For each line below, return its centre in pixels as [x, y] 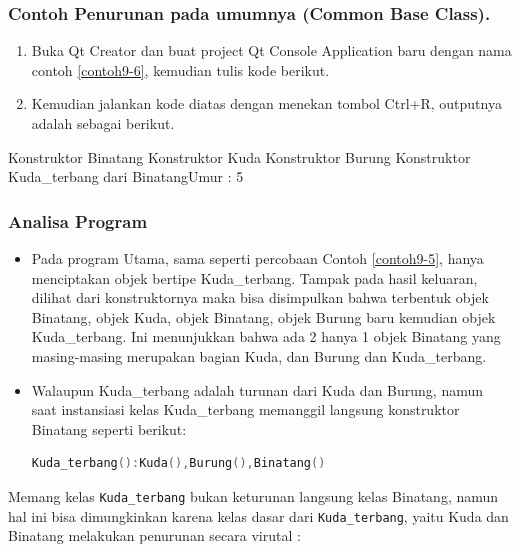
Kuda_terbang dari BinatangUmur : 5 [126, 176]
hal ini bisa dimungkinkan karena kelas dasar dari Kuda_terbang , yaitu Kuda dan [258, 515]
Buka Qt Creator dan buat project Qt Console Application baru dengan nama [271, 50]
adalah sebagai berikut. [103, 123]
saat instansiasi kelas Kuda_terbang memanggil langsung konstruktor [245, 409]
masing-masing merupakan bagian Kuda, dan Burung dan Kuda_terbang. [259, 355]
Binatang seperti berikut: [109, 428]
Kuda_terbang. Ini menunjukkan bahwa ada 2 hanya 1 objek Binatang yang [266, 336]
